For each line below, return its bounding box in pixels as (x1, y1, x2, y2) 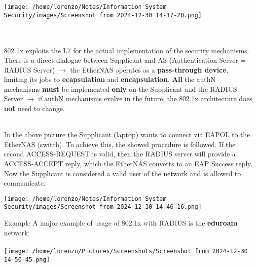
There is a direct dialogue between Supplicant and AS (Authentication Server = (4, 55, 246, 65)
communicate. (4, 178, 46, 188)
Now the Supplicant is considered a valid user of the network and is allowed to (4, 168, 241, 178)
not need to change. (4, 103, 65, 114)
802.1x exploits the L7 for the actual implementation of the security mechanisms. (4, 45, 249, 55)
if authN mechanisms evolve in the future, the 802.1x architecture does (38, 93, 253, 104)
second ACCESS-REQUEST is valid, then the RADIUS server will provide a (4, 149, 236, 159)
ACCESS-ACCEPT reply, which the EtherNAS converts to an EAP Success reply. (4, 158, 253, 169)
